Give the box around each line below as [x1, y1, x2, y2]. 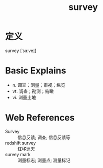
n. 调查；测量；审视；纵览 [12, 82, 66, 88]
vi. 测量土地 [12, 94, 36, 100]
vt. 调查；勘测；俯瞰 [12, 88, 54, 94]
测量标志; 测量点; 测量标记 [17, 157, 71, 163]
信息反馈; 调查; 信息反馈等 [17, 134, 71, 140]
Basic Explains [5, 65, 66, 76]
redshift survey [5, 140, 36, 146]
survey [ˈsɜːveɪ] [5, 48, 37, 54]
